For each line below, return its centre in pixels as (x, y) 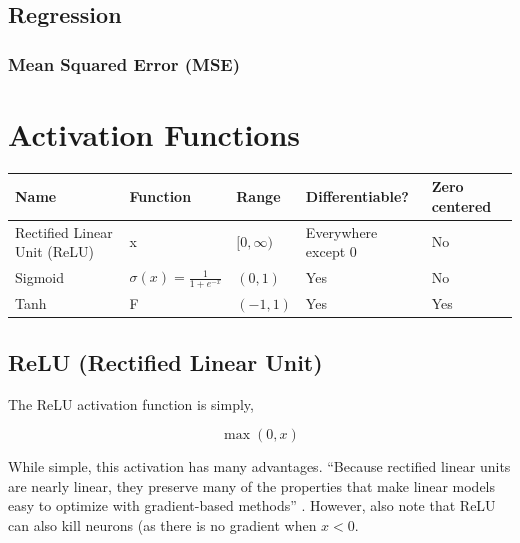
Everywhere (341, 231)
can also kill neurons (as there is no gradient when (162, 524)
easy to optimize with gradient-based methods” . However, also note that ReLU (252, 505)
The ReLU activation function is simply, (131, 403)
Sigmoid (40, 277)
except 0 (331, 251)
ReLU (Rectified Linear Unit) (165, 361)
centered (461, 205)
